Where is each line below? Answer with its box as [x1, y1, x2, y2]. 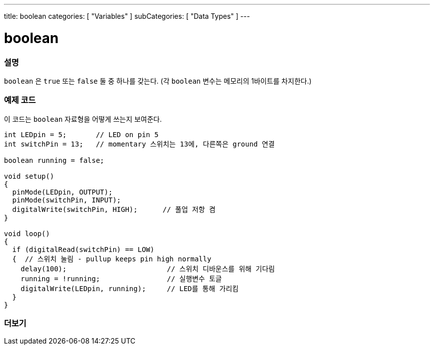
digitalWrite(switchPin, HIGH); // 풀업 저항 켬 [12, 205, 216, 213]
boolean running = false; [4, 156, 105, 164]
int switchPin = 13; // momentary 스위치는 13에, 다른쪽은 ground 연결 [4, 140, 275, 148]
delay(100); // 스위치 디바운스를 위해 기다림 [20, 264, 275, 273]
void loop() [4, 229, 50, 238]
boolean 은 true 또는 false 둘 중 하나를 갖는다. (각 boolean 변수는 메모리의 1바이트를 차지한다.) [4, 76, 312, 85]
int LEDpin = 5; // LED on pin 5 [4, 130, 159, 139]
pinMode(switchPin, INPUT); [12, 196, 121, 204]
